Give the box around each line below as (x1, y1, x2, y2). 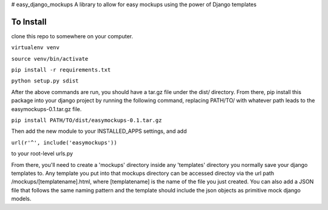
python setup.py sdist (11, 78, 79, 84)
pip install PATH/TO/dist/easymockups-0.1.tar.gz (11, 117, 162, 124)
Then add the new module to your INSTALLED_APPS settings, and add (11, 127, 187, 135)
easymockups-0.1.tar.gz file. (11, 105, 82, 112)
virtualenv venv (11, 44, 60, 51)
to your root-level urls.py (11, 150, 73, 157)
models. (11, 195, 32, 203)
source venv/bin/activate (11, 55, 89, 62)
